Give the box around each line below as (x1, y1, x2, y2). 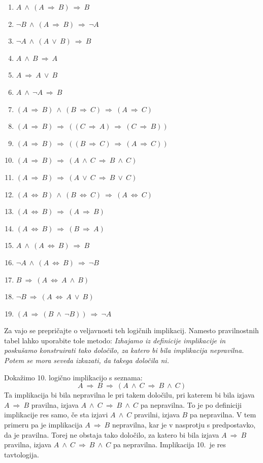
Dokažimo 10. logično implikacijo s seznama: (4, 372, 143, 382)
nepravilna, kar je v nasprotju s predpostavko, (112, 419, 256, 430)
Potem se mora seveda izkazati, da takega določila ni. (4, 355, 169, 366)
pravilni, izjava (134, 409, 180, 420)
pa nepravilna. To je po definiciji (140, 399, 242, 410)
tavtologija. (4, 449, 39, 459)
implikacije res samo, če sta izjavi (4, 409, 108, 420)
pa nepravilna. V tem (189, 409, 256, 420)
